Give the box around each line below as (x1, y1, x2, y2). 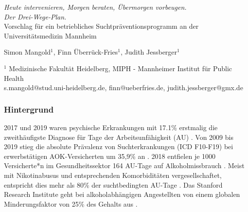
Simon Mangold (4, 47, 51, 57)
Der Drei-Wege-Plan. (4, 11, 67, 21)
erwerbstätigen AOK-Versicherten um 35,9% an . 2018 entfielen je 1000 (4, 151, 216, 161)
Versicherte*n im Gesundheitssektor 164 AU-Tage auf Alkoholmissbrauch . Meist (4, 160, 245, 171)
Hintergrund (4, 103, 54, 115)
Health (4, 73, 24, 83)
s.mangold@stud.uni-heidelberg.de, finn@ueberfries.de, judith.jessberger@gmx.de (4, 82, 243, 93)
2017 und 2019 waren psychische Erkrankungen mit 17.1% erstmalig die (4, 122, 218, 132)
